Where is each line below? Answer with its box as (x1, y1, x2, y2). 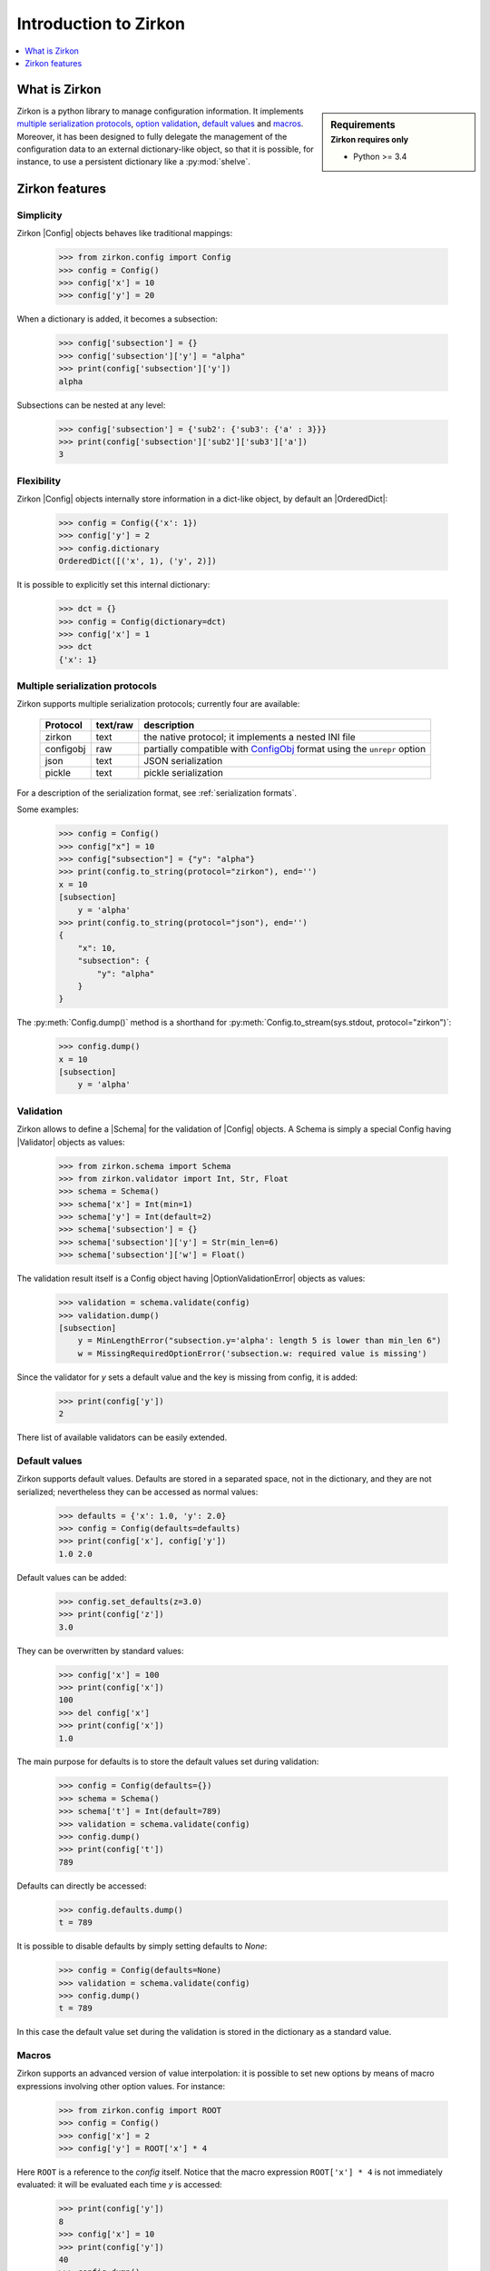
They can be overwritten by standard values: (16, 1645, 184, 1656)
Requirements (330, 118, 396, 131)
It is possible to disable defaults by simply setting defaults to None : (16, 1940, 268, 1952)
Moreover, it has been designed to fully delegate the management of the (16, 131, 288, 142)
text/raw (95, 719, 133, 731)
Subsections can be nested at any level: (16, 400, 166, 411)
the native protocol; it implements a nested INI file (143, 730, 356, 743)
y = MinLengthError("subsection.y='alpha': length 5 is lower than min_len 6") (77, 1335, 442, 1346)
